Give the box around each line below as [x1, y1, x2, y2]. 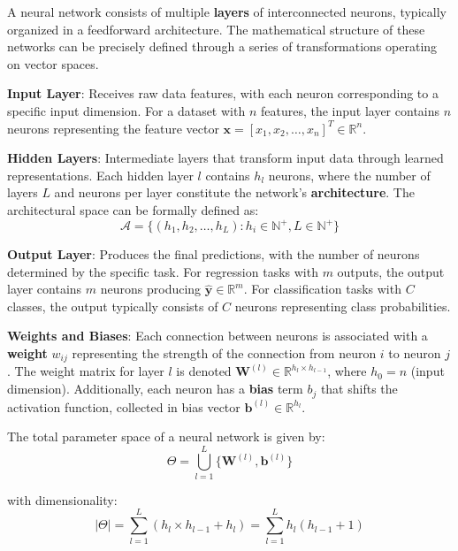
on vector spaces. [7, 54, 99, 73]
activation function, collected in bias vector [7, 397, 240, 416]
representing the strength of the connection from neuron [72, 344, 377, 362]
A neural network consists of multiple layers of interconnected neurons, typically [7, 3, 447, 20]
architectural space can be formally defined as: [7, 200, 259, 218]
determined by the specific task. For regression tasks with [7, 262, 318, 280]
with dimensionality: [7, 490, 118, 509]
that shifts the [320, 379, 398, 398]
